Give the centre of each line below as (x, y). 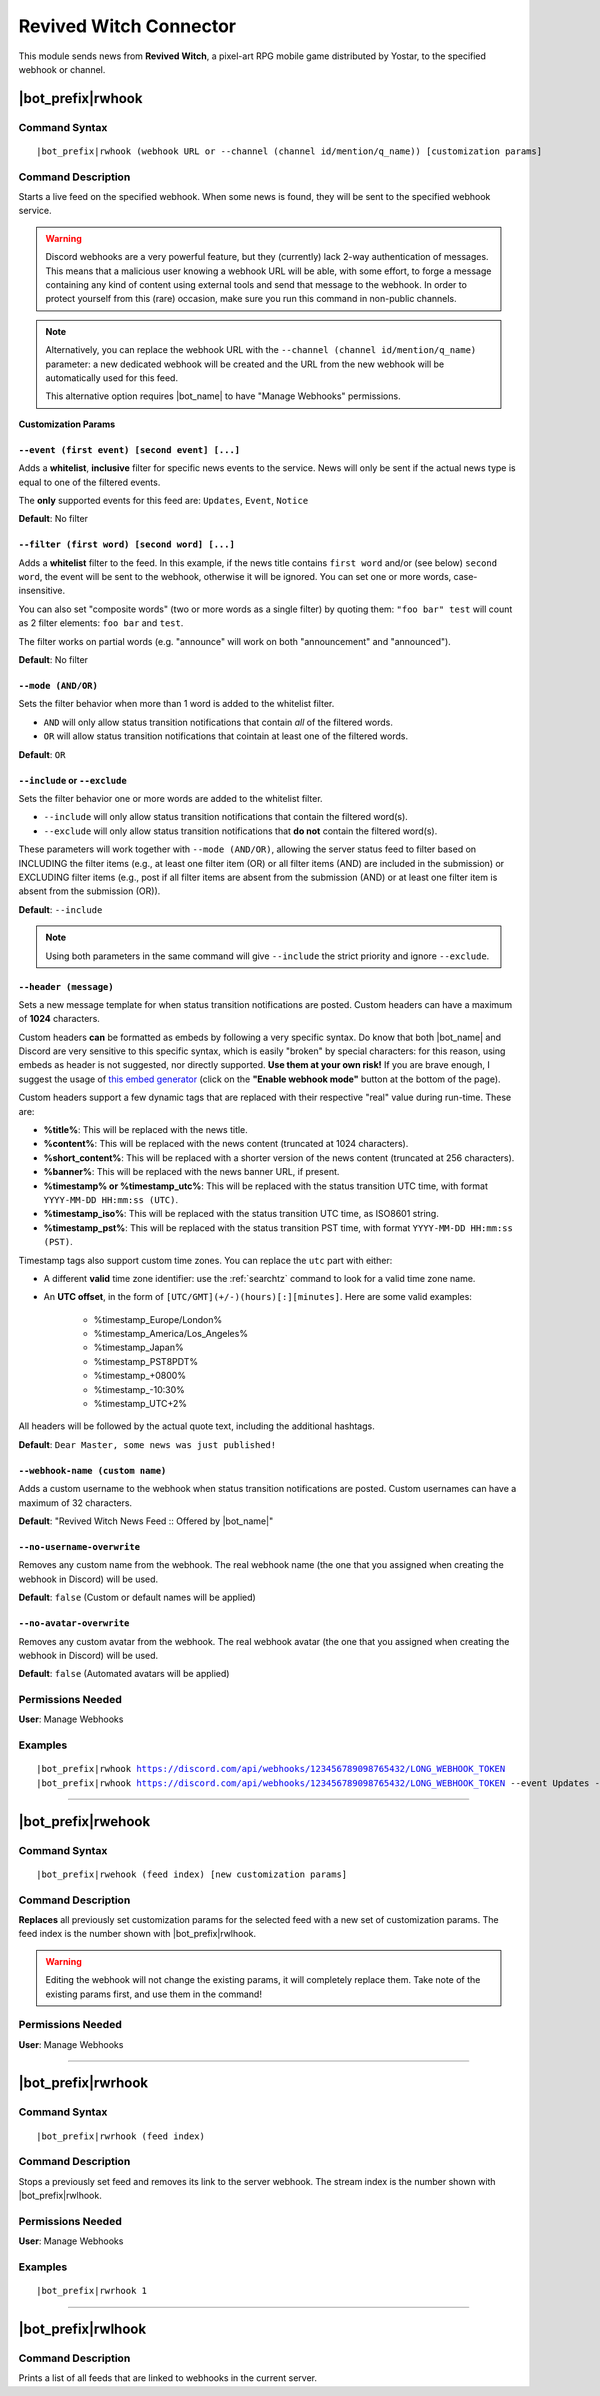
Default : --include (60, 909)
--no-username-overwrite (79, 1546)
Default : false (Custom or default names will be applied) (137, 1597)
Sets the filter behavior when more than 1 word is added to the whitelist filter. (176, 704)
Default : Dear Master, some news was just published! (147, 1444)
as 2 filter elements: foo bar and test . (101, 623)
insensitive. (42, 591)
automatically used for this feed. (112, 377)
